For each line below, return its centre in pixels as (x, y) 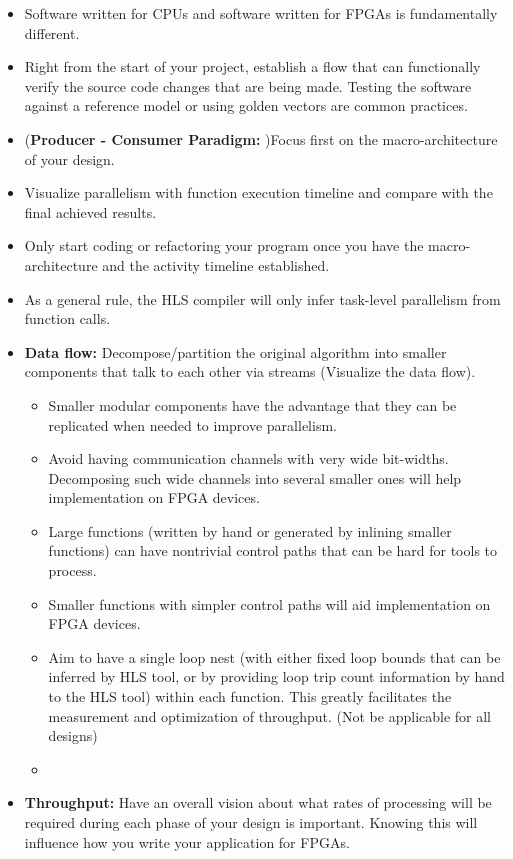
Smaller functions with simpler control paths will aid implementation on (269, 603)
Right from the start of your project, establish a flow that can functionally (252, 66)
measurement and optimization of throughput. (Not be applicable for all (270, 715)
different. (52, 32)
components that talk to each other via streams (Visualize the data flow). (250, 371)
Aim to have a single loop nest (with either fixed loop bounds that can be (274, 656)
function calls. (67, 318)
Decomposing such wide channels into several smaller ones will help (255, 477)
